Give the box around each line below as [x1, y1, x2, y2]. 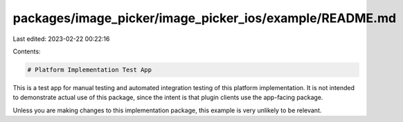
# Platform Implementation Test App [27, 66, 152, 73]
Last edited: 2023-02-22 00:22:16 [12, 35, 110, 43]
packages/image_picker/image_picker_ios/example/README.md [12, 10, 397, 26]
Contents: [12, 47, 41, 55]
